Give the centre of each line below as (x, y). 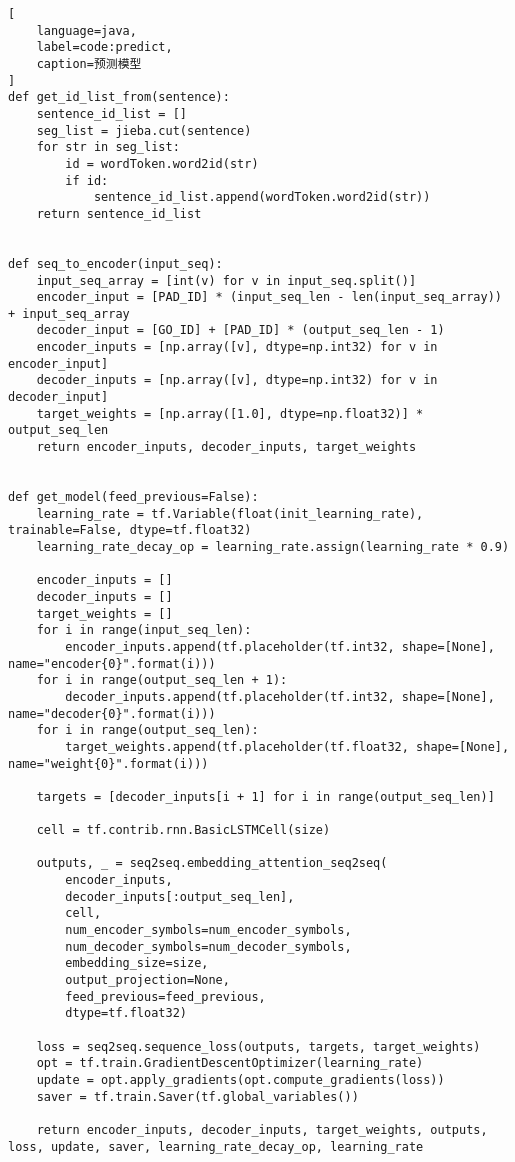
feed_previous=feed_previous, (165, 996)
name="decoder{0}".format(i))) (112, 713)
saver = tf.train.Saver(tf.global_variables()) (197, 1096)
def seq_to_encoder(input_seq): (115, 263)
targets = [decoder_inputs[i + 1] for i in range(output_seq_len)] (265, 796)
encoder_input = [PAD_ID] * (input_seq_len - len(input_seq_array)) (269, 297)
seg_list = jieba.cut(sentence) (144, 130)
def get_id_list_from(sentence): (119, 97)
